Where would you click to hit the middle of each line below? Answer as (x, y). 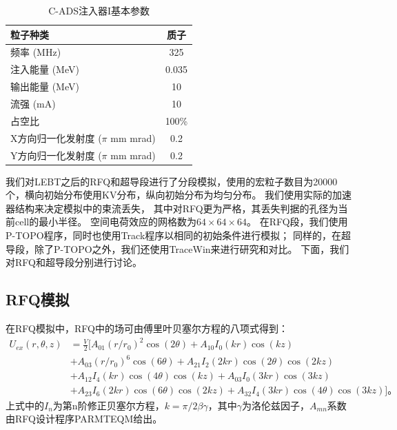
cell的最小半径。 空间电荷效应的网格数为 (105, 222)
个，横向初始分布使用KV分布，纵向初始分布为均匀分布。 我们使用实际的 (169, 195)
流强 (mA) (33, 103)
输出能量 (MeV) (45, 86)
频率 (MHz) (36, 52)
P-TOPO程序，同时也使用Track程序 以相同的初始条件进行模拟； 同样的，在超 (178, 235)
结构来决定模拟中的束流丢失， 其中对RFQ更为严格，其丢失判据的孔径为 (176, 208)
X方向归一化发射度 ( (56, 137)
